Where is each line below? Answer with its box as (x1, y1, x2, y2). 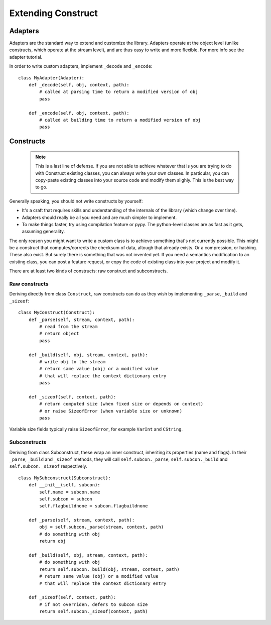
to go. (35, 184, 48, 190)
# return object (39, 331, 79, 337)
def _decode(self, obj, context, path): (28, 82, 130, 88)
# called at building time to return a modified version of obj (39, 117, 201, 123)
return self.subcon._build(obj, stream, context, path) (39, 566, 180, 572)
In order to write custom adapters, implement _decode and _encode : (9, 63, 153, 69)
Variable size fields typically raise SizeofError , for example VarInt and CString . (9, 426, 183, 432)
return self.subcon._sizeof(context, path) (39, 608, 148, 614)
